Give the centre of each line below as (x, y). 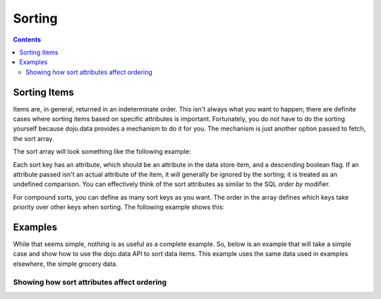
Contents (27, 39)
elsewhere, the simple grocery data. (65, 264)
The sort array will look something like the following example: (102, 152)
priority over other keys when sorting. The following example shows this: (119, 207)
